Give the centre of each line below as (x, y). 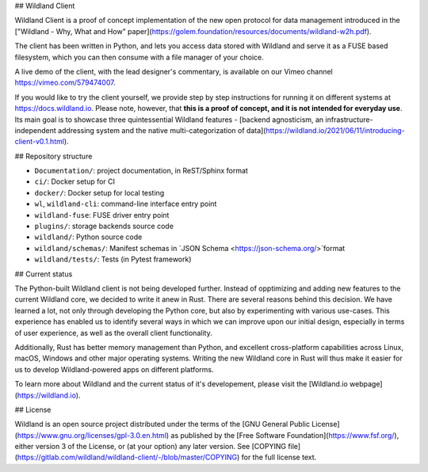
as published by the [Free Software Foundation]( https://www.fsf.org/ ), (285, 435)
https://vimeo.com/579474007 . (65, 82)
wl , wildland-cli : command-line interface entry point (126, 204)
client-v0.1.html (40, 142)
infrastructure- (349, 120)
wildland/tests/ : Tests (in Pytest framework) (113, 259)
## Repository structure (53, 156)
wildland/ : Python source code (88, 237)
